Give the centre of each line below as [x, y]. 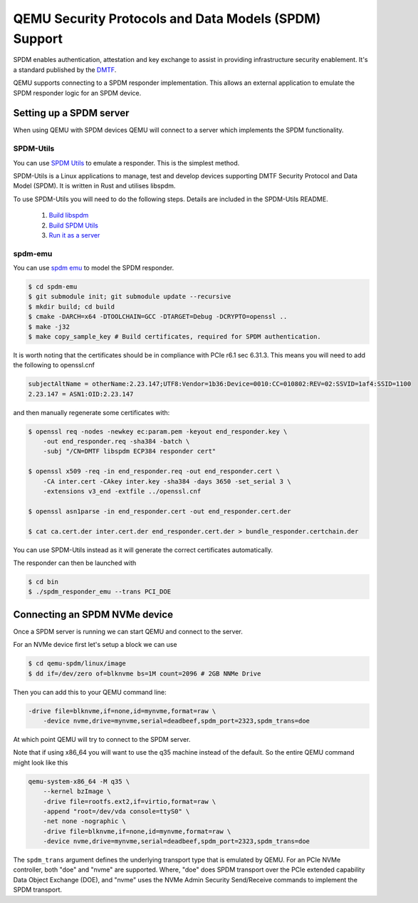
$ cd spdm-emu [53, 287]
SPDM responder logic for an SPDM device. [77, 93]
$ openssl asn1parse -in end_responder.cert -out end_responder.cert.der [160, 511]
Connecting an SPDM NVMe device [93, 614]
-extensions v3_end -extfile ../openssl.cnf [122, 491]
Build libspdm [69, 215]
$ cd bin [43, 582]
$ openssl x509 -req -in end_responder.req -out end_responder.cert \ [154, 471]
